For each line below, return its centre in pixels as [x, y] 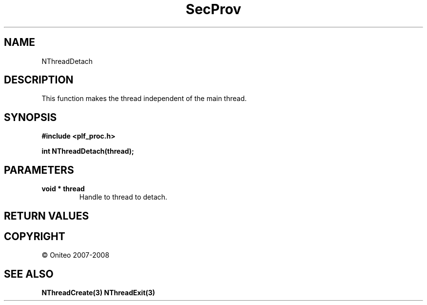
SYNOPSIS [30, 117]
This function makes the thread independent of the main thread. [144, 99]
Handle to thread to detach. [123, 197]
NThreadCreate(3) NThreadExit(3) [98, 293]
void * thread [63, 189]
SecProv [213, 9]
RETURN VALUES [47, 216]
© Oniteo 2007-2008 [76, 255]
